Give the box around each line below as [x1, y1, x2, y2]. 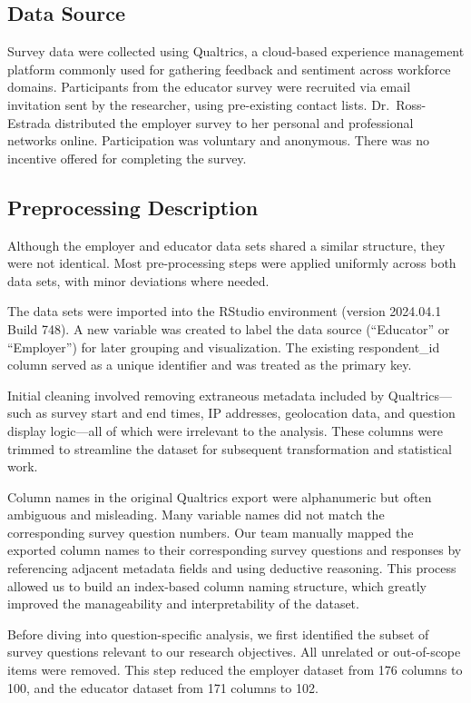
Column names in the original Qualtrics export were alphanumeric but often [7, 487, 432, 506]
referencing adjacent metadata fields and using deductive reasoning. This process [7, 559, 456, 578]
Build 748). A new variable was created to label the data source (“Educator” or [7, 319, 450, 338]
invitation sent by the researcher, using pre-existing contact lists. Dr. [7, 94, 390, 114]
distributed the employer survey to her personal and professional [54, 113, 414, 132]
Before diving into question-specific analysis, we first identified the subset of [7, 624, 429, 643]
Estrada [7, 113, 51, 132]
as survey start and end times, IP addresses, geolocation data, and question [35, 403, 456, 422]
